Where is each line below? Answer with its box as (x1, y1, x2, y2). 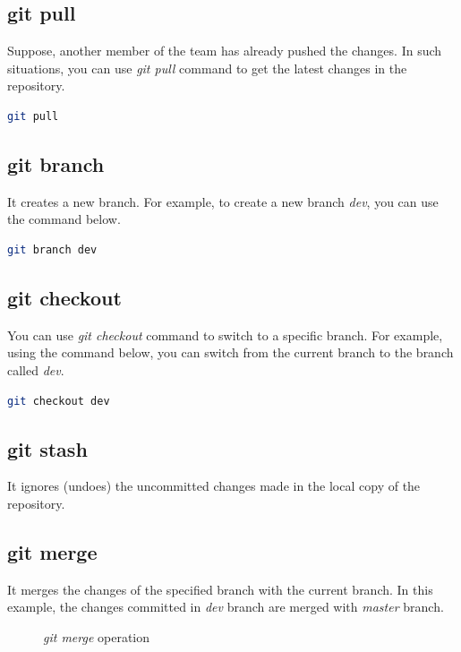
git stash (7, 434, 88, 462)
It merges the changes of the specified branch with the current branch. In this (7, 579, 433, 598)
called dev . (7, 360, 64, 379)
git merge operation (43, 627, 150, 646)
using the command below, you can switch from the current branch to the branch (7, 343, 454, 362)
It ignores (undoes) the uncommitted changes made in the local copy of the (7, 476, 421, 495)
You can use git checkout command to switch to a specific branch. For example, (7, 325, 443, 344)
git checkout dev (7, 394, 110, 407)
